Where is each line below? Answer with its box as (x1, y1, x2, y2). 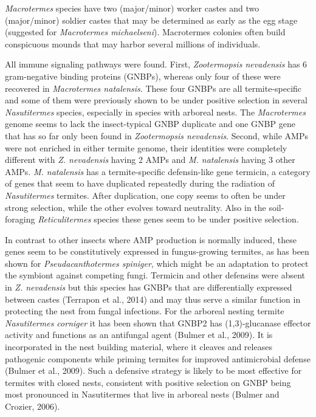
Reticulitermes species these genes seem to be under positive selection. (38, 213, 299, 226)
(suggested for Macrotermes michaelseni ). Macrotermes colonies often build (5, 26, 286, 38)
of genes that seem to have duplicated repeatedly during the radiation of (5, 177, 275, 190)
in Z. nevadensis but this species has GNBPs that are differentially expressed (5, 281, 292, 294)
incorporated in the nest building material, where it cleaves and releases (5, 340, 272, 353)
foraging (5, 213, 35, 226)
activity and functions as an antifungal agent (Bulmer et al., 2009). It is (5, 328, 273, 341)
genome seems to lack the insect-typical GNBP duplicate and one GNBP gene (5, 117, 295, 130)
